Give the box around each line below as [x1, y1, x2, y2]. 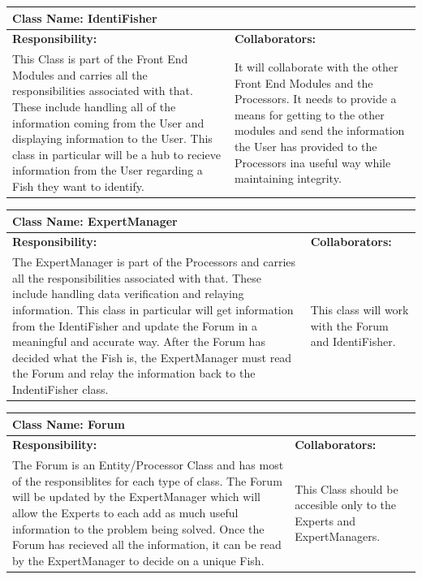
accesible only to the [295, 496, 397, 513]
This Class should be [295, 480, 398, 497]
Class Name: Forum [12, 415, 125, 432]
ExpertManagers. [295, 528, 381, 545]
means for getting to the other [234, 106, 385, 123]
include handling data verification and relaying [12, 285, 244, 302]
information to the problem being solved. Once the [12, 520, 265, 537]
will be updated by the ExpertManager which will [12, 488, 261, 505]
